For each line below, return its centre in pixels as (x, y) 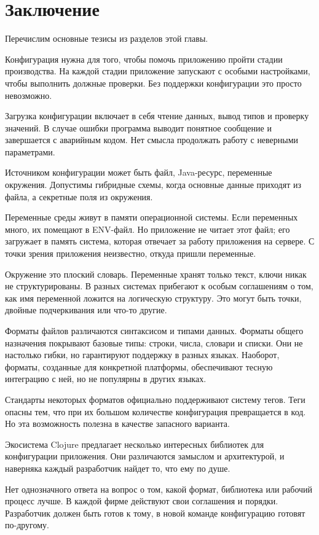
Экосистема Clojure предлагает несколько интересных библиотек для (135, 444)
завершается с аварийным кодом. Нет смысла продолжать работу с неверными (152, 140)
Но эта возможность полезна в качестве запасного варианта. (117, 424)
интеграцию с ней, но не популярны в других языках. (106, 379)
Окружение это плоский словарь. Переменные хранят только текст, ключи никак (156, 274)
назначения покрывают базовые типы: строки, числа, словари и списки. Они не (154, 342)
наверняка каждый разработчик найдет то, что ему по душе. (118, 468)
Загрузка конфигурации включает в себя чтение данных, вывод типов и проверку (157, 116)
